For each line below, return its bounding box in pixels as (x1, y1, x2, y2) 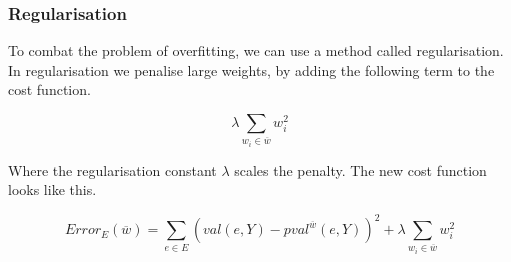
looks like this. (8, 179, 97, 200)
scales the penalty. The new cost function (234, 159, 487, 180)
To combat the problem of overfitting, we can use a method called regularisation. (8, 40, 504, 61)
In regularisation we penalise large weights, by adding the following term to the (8, 59, 495, 80)
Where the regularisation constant (8, 159, 217, 180)
